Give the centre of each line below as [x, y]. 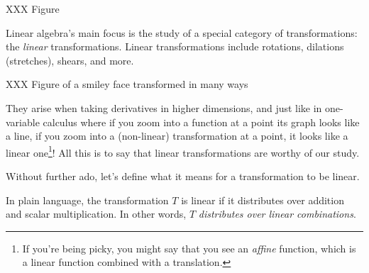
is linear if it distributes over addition [263, 200]
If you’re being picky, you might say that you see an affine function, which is [189, 248]
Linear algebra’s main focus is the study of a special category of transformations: [182, 32]
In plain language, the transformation [87, 200]
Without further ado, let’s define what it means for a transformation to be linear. [183, 176]
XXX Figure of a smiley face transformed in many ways [127, 84]
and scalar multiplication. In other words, [96, 214]
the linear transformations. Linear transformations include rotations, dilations [175, 46]
